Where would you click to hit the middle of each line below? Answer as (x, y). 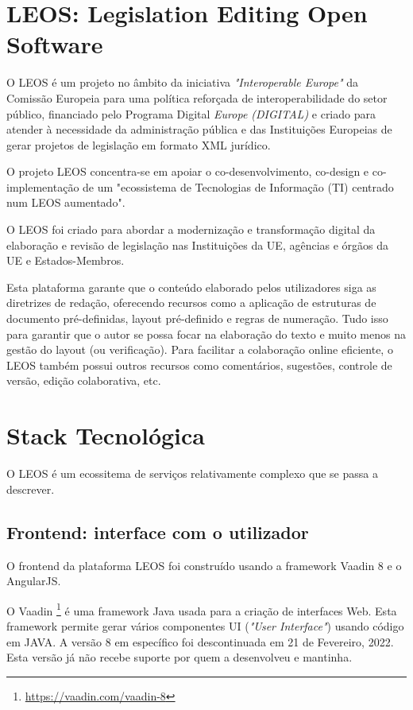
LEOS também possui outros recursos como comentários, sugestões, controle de (199, 365)
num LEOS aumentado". (66, 202)
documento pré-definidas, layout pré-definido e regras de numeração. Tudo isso (197, 318)
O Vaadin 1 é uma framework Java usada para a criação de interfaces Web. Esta (202, 609)
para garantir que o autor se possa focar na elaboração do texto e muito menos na (206, 334)
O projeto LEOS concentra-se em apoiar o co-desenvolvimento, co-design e (188, 171)
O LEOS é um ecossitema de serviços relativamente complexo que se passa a (192, 473)
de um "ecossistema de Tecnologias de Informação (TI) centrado (238, 186)
